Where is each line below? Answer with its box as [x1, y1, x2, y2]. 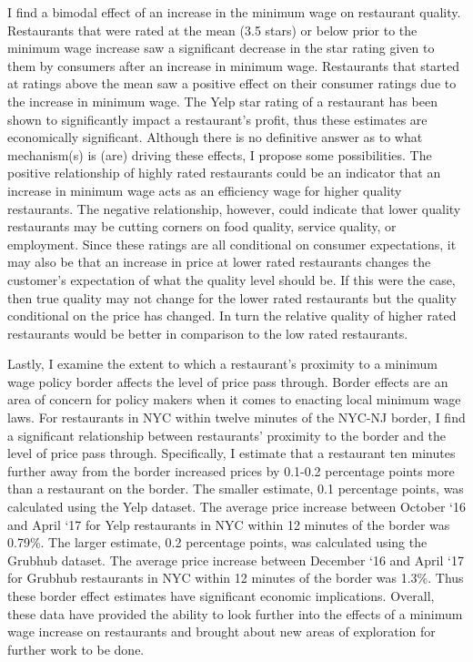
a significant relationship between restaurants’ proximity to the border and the [7, 425, 447, 444]
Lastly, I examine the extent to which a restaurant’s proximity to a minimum [7, 354, 438, 373]
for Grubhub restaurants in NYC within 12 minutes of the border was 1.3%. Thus [7, 568, 464, 587]
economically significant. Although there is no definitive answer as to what [7, 127, 423, 147]
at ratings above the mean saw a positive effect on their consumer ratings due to [7, 74, 457, 93]
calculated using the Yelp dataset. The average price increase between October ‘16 [7, 497, 466, 516]
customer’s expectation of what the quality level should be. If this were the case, [7, 270, 456, 289]
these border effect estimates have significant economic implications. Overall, [7, 586, 435, 605]
